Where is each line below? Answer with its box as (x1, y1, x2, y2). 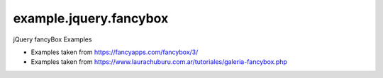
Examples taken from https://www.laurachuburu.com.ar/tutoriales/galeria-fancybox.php (30, 58, 287, 66)
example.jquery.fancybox (13, 11, 169, 26)
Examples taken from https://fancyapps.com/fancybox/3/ (30, 48, 199, 56)
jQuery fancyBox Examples (13, 35, 92, 44)
